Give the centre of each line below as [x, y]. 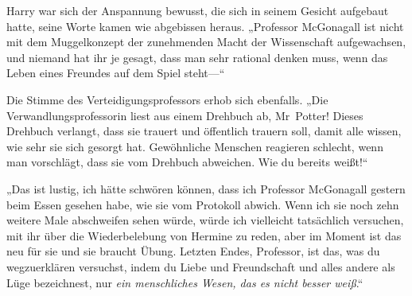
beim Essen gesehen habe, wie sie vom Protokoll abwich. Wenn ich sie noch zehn [203, 204]
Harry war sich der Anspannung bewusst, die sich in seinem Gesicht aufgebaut [198, 10]
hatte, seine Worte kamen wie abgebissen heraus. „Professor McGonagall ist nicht [205, 26]
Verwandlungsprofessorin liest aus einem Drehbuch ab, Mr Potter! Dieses [185, 115]
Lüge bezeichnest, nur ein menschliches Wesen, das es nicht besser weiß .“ [185, 282]
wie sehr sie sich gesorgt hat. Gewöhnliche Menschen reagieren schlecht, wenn [195, 146]
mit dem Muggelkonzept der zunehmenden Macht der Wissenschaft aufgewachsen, [206, 42]
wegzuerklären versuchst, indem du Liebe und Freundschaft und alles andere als [201, 266]
